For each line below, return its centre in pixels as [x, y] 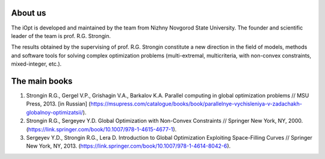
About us [29, 13]
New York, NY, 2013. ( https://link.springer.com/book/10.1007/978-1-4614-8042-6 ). [128, 146]
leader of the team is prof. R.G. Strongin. [61, 36]
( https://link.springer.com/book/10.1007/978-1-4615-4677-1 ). [101, 129]
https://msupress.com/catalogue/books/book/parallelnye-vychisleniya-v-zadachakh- [196, 104]
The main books [42, 81]
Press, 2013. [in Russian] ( [58, 104]
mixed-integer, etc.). [36, 64]
